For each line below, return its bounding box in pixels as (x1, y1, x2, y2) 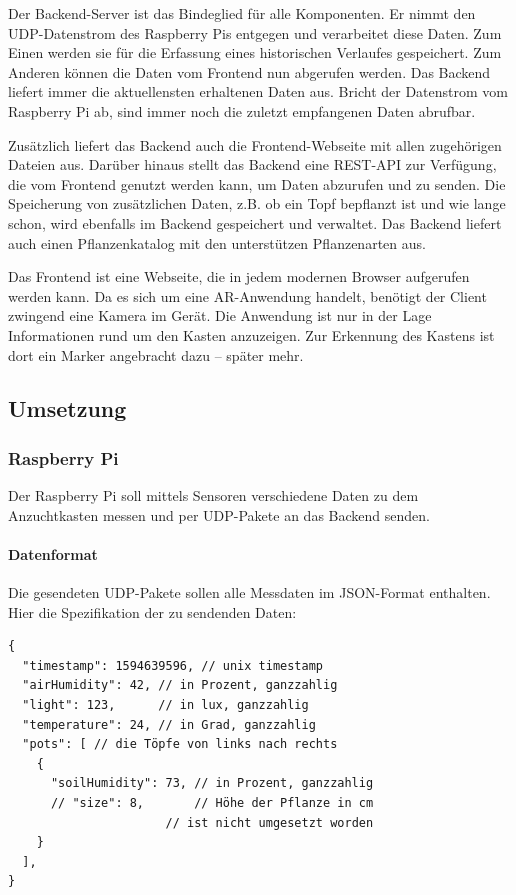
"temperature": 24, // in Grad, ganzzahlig (22, 717, 316, 732)
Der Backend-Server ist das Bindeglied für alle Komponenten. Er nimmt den (8, 3, 476, 23)
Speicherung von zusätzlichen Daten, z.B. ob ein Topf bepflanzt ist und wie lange (8, 193, 506, 214)
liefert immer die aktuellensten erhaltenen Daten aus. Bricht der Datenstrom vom (8, 81, 508, 102)
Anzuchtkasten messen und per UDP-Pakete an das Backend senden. (8, 504, 430, 525)
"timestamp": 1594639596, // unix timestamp (22, 658, 323, 673)
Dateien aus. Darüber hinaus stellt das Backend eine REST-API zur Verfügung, (8, 154, 497, 175)
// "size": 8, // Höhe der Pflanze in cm (50, 796, 374, 811)
